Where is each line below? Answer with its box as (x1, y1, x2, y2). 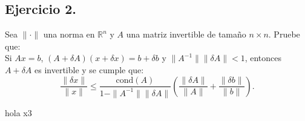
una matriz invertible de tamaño (126, 28, 246, 41)
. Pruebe (268, 28, 300, 41)
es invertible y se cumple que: (34, 63, 144, 76)
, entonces (244, 51, 282, 64)
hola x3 (5, 106, 32, 119)
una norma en (43, 28, 95, 41)
